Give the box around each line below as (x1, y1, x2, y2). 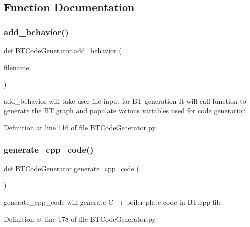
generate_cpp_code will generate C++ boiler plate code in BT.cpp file (4, 196, 222, 207)
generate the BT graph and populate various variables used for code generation (4, 105, 246, 116)
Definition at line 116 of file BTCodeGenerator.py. (4, 122, 157, 132)
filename (4, 62, 29, 72)
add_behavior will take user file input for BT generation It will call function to (4, 95, 246, 106)
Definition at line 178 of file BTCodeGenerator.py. (4, 213, 157, 224)
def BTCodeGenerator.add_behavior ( (4, 45, 122, 55)
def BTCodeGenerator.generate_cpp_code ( (4, 163, 139, 173)
